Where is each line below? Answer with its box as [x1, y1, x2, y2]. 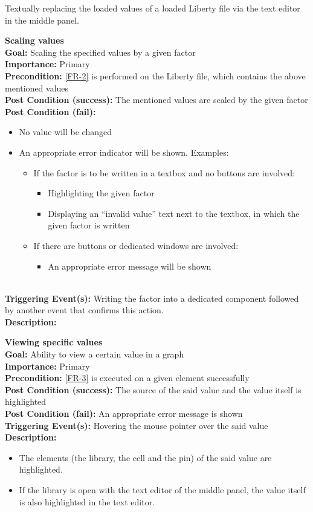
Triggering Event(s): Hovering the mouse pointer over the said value [5, 419, 268, 431]
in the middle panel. [5, 13, 79, 26]
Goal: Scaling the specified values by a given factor [5, 45, 196, 58]
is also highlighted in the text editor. [19, 495, 155, 508]
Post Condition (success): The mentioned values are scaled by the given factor [5, 93, 308, 106]
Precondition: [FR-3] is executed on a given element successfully [5, 371, 250, 384]
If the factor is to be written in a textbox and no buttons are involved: [33, 166, 295, 179]
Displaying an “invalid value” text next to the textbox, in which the [48, 207, 300, 219]
